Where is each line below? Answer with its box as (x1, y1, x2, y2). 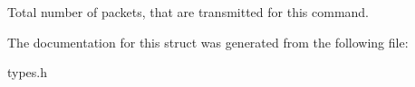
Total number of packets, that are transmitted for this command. (7, 3, 369, 21)
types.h (7, 63, 48, 82)
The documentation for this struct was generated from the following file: (7, 32, 409, 51)
